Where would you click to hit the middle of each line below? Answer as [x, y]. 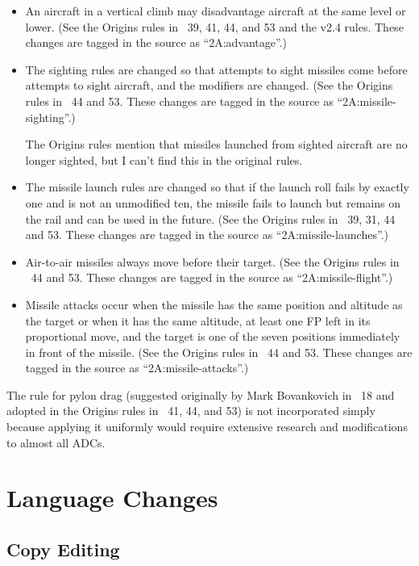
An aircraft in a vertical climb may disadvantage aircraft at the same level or [216, 10]
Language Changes [112, 498]
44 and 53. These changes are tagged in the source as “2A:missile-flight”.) [212, 277]
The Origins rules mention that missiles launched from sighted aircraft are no [216, 144]
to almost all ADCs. [56, 442]
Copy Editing [63, 549]
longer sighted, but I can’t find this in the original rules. [164, 159]
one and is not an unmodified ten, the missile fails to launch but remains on [213, 202]
